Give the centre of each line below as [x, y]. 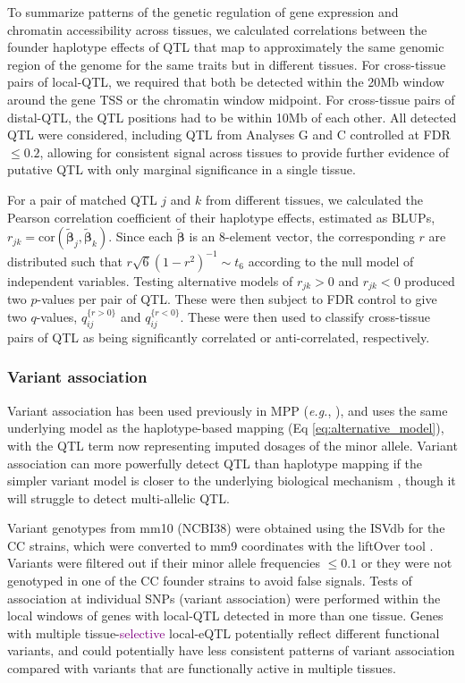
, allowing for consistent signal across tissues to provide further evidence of [244, 152]
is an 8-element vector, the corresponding [302, 236]
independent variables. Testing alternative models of [150, 280]
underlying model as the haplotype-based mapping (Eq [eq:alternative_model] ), [226, 428]
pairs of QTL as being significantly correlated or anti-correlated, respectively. [219, 337]
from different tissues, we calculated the [314, 199]
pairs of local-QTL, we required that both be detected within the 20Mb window [226, 82]
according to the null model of [331, 261]
